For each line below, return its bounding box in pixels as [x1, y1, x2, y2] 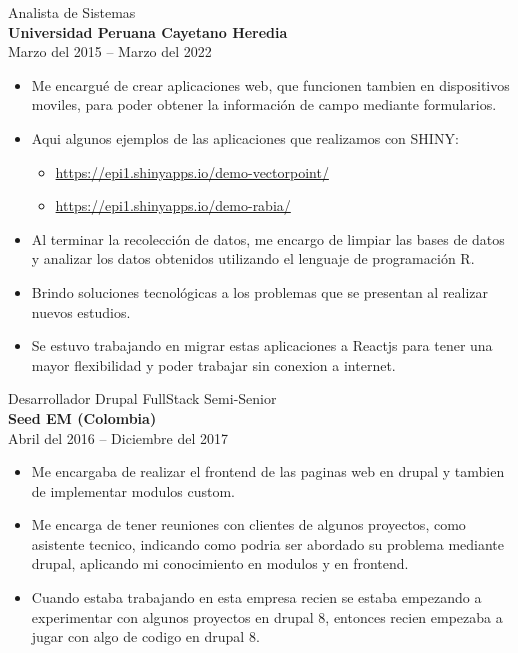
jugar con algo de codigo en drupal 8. [31, 626, 260, 647]
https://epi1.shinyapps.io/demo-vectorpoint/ [55, 161, 329, 182]
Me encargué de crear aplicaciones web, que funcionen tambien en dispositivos [31, 74, 510, 95]
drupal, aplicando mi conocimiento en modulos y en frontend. [31, 553, 409, 574]
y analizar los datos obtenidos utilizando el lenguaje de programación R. [31, 248, 475, 269]
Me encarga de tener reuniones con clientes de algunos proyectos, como [31, 514, 466, 535]
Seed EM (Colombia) [8, 407, 157, 428]
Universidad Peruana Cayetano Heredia [8, 21, 288, 42]
